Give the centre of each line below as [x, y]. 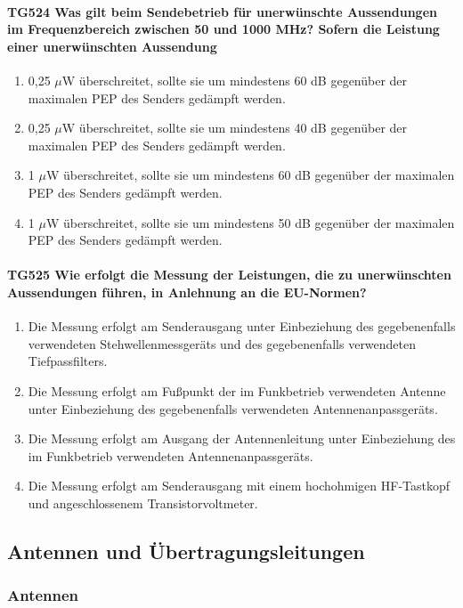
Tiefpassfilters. [68, 361]
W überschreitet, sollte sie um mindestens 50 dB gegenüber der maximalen [250, 222]
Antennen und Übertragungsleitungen [186, 551]
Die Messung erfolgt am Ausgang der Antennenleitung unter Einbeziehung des [242, 438]
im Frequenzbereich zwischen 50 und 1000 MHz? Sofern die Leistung [223, 29]
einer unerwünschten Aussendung [112, 46]
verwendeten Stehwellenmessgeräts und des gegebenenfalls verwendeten [222, 343]
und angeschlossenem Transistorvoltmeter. [143, 503]
